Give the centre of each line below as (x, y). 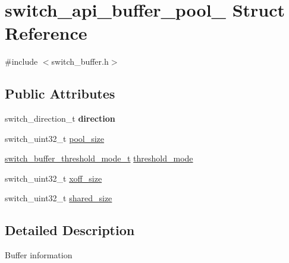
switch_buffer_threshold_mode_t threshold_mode (99, 158)
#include (21, 61)
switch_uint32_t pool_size (55, 138)
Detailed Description (70, 230)
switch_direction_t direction (60, 118)
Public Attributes (60, 94)
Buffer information (39, 255)
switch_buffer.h (80, 61)
